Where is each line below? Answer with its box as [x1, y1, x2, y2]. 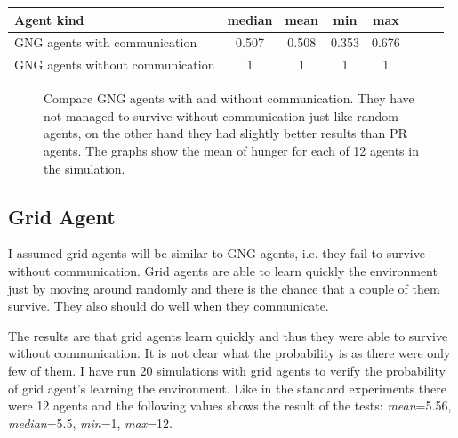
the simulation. [44, 158, 125, 177]
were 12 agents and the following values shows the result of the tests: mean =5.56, [8, 396, 452, 415]
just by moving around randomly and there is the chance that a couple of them [8, 279, 440, 297]
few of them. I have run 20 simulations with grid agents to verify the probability [8, 361, 446, 380]
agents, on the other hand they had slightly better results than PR [44, 124, 407, 142]
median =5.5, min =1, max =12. [8, 413, 173, 432]
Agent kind [14, 10, 84, 28]
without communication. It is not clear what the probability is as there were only [8, 344, 451, 362]
